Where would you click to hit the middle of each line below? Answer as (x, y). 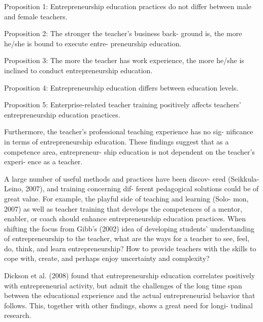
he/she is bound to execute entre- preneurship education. (93, 43)
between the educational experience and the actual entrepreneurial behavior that (130, 295)
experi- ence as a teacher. (43, 162)
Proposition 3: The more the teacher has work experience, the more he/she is (124, 60)
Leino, (14, 188)
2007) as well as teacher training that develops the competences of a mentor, (123, 208)
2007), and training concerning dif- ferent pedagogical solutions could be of (142, 188)
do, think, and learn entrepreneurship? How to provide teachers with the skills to (130, 248)
